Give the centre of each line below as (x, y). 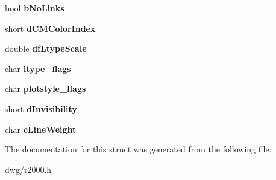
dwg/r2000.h (28, 169)
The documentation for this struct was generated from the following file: (138, 149)
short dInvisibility (41, 108)
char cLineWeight (41, 129)
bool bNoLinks (35, 8)
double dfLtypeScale (46, 48)
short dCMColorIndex (50, 28)
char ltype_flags (38, 68)
